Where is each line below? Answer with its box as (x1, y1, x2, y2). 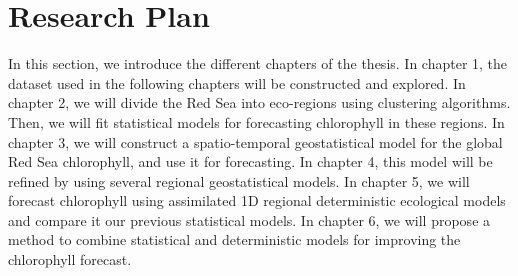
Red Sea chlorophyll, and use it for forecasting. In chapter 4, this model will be (8, 151, 493, 172)
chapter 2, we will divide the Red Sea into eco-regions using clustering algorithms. (8, 92, 511, 113)
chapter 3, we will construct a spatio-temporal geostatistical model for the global (8, 131, 503, 152)
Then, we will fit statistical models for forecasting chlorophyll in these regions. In (8, 111, 505, 132)
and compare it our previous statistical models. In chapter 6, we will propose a (8, 209, 491, 230)
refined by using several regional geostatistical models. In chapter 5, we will (8, 170, 470, 191)
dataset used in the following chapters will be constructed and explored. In (8, 72, 466, 93)
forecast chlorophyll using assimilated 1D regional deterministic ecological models (8, 190, 506, 211)
